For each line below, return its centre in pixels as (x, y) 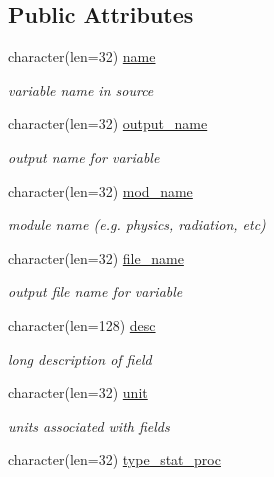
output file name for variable (95, 291)
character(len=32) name (82, 56)
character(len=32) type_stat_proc (114, 459)
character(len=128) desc (82, 324)
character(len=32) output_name (108, 123)
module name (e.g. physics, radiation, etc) (137, 224)
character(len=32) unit (78, 392)
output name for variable (84, 156)
